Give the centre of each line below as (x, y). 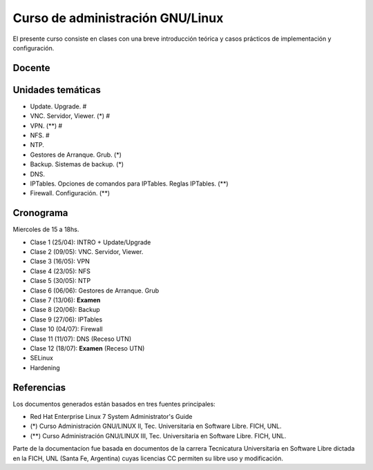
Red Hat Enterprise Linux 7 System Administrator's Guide (111, 417)
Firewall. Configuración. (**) (70, 193)
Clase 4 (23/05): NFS (60, 271)
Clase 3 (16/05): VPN (60, 262)
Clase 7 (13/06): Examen (65, 300)
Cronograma (40, 213)
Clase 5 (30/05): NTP (60, 281)
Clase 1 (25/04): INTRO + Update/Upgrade (90, 242)
